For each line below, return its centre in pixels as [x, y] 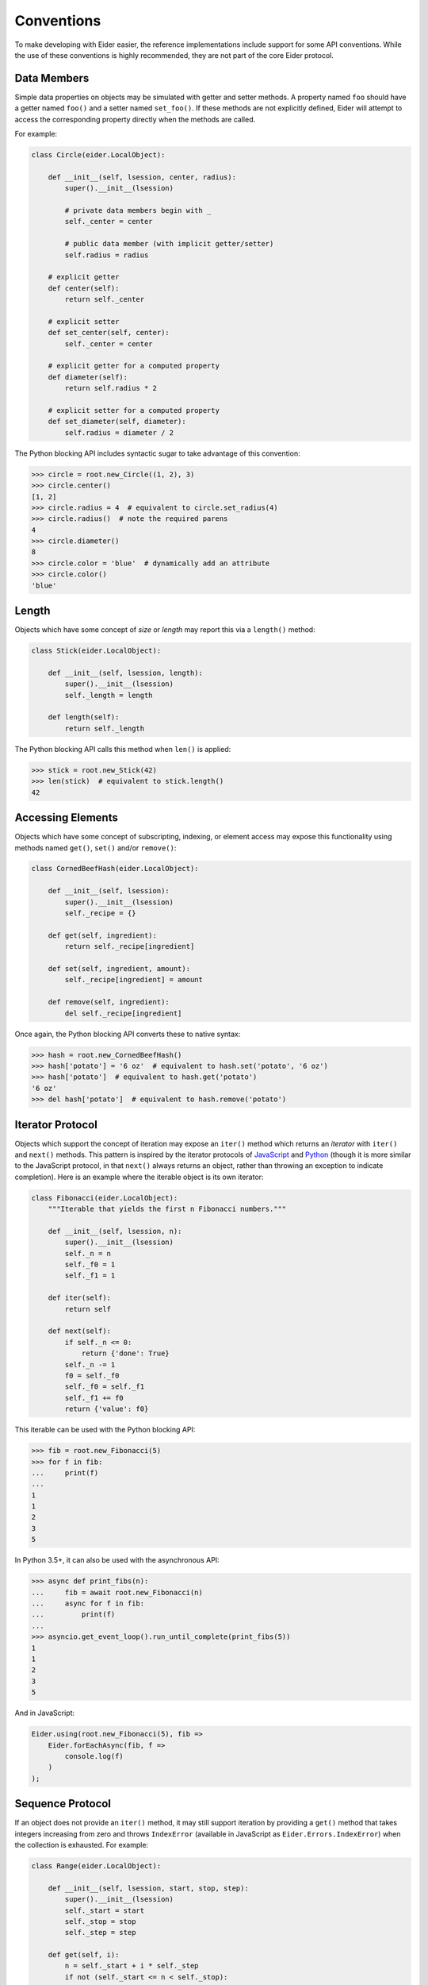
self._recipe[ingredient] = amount [134, 980]
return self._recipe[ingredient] [130, 946]
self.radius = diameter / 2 [119, 432]
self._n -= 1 [90, 1364]
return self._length [105, 728]
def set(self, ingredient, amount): [119, 969]
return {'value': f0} [107, 1409]
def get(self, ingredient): [103, 935]
